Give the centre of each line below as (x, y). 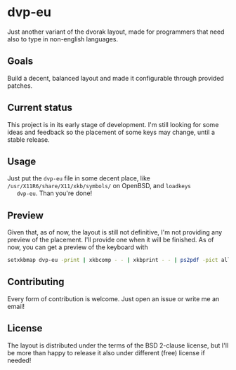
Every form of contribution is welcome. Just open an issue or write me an (113, 298)
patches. (20, 86)
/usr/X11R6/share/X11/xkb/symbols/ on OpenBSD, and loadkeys (99, 186)
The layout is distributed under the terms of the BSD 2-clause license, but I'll (118, 345)
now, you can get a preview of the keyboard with (78, 247)
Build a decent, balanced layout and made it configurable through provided (116, 78)
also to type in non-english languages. (63, 39)
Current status (40, 108)
